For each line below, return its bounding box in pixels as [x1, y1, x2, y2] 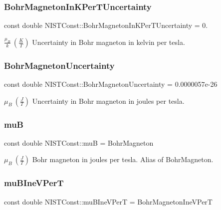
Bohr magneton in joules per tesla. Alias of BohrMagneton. [32, 154, 214, 165]
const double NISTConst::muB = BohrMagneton [4, 137, 154, 148]
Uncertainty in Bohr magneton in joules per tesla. [32, 95, 185, 106]
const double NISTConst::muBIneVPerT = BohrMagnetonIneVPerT [4, 196, 213, 207]
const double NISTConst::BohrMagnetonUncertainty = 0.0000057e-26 [4, 79, 218, 89]
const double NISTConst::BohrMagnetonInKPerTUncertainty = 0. [4, 20, 208, 30]
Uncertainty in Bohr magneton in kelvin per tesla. [32, 36, 185, 47]
